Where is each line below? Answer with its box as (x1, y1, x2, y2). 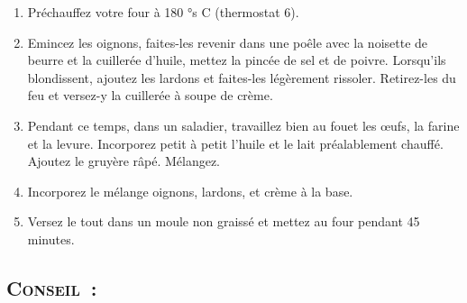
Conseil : (6, 273, 97, 301)
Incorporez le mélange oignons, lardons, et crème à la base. (27, 181, 353, 200)
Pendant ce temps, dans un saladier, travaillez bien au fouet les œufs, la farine (27, 115, 460, 134)
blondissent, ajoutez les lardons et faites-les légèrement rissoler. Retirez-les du (27, 68, 456, 87)
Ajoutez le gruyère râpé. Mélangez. (27, 151, 221, 170)
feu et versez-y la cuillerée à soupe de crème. (27, 86, 273, 105)
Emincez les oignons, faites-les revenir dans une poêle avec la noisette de (27, 32, 428, 51)
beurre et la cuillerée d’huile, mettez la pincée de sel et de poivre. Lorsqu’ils (27, 50, 446, 69)
